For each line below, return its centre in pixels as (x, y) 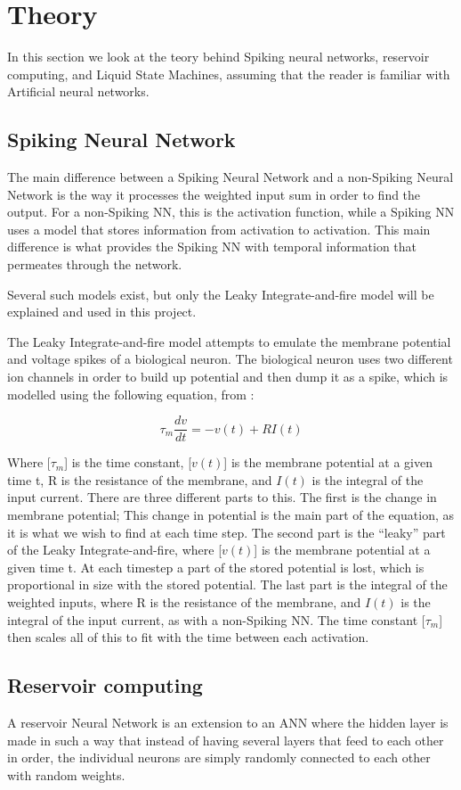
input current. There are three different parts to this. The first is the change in (222, 497)
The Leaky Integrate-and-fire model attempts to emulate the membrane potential (229, 341)
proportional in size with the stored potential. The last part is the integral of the (227, 584)
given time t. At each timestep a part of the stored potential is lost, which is (216, 567)
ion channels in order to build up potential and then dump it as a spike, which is (228, 377)
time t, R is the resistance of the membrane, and (140, 479)
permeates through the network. (95, 264)
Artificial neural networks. (78, 91)
